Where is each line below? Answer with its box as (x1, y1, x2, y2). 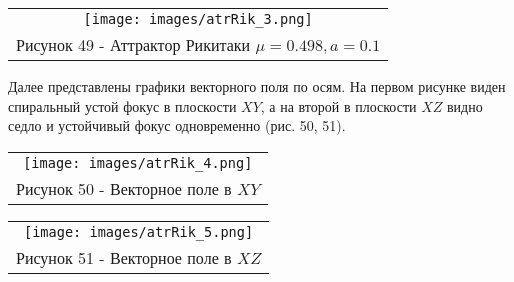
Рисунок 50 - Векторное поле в (16, 176, 232, 200)
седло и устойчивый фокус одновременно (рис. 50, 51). (8, 115, 346, 136)
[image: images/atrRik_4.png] (23, 154, 253, 171)
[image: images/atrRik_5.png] (23, 223, 254, 240)
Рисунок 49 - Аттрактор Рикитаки (16, 33, 251, 56)
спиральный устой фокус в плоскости (8, 95, 237, 116)
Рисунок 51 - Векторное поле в (16, 245, 232, 269)
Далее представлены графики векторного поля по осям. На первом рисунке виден (8, 76, 506, 96)
